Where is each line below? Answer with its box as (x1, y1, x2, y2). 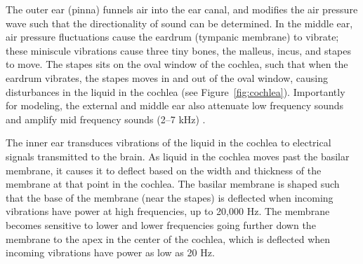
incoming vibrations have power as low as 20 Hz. (6, 245, 215, 260)
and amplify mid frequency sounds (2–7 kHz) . (6, 111, 206, 126)
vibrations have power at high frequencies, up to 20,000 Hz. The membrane (6, 204, 330, 218)
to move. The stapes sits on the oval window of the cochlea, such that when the (6, 57, 348, 71)
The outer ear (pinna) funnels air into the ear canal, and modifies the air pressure (6, 2, 358, 16)
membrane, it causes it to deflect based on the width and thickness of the (6, 162, 322, 177)
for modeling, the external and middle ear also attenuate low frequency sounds (6, 98, 344, 113)
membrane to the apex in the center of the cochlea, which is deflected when (6, 231, 331, 246)
